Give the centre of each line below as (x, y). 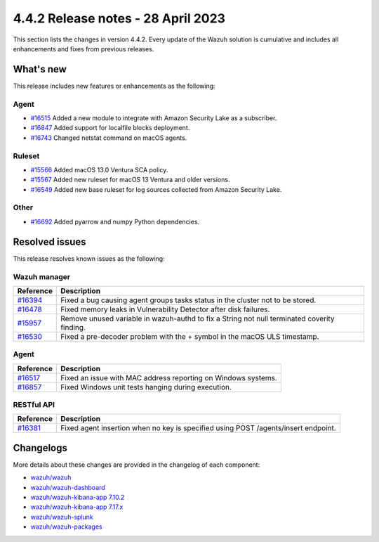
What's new (40, 69)
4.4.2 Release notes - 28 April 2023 (119, 18)
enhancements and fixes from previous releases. (84, 49)
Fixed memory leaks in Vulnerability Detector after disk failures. (165, 309)
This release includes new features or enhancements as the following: (114, 86)
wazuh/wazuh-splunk (62, 517)
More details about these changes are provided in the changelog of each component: (137, 465)
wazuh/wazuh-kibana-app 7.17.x (77, 507)
